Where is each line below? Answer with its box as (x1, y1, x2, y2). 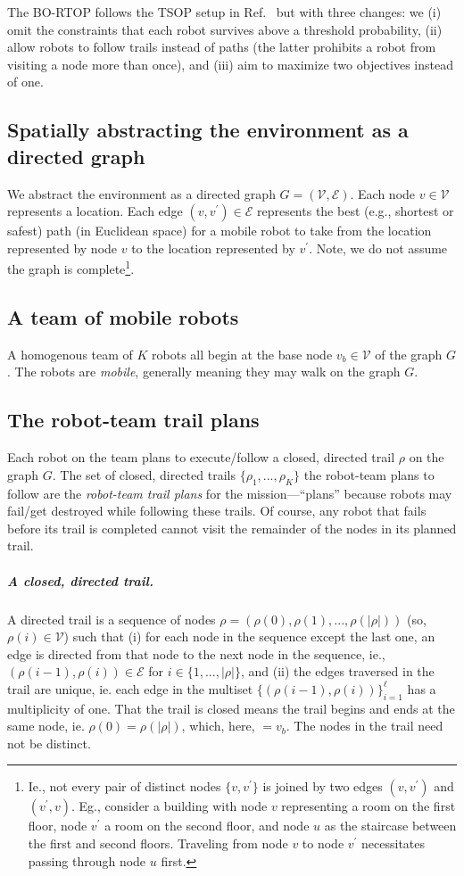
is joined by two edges (262, 777, 383, 796)
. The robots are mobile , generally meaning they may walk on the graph (7, 362, 401, 381)
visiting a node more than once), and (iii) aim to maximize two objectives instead (7, 54, 453, 73)
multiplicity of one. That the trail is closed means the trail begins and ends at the (7, 698, 455, 717)
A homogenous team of (7, 344, 133, 363)
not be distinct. (7, 733, 91, 752)
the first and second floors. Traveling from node (28, 834, 288, 853)
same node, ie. (7, 716, 85, 735)
